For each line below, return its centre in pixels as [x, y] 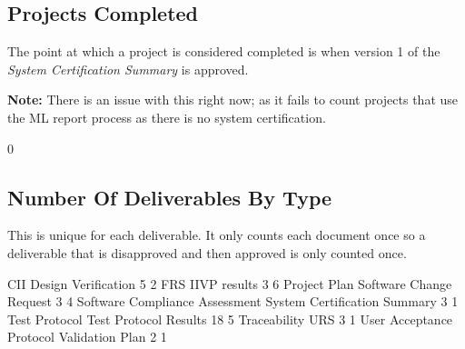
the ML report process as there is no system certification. [167, 117]
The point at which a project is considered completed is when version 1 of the [224, 51]
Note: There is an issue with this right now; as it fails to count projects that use [233, 100]
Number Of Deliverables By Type [170, 197]
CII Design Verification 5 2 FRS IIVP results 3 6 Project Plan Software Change [230, 283]
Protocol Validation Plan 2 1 [87, 337]
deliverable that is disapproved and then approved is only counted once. [207, 252]
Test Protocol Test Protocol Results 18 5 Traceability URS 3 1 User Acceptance [230, 319]
